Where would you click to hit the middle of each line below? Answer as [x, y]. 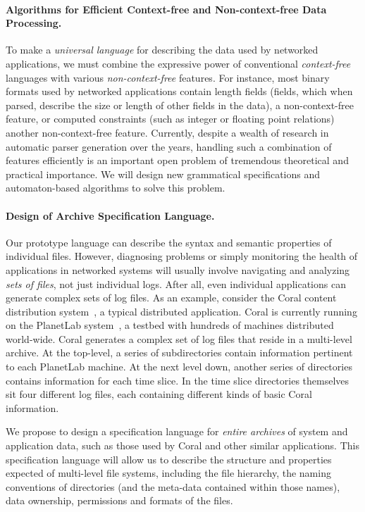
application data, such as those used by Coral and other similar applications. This [182, 445]
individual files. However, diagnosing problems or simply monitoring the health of [182, 256]
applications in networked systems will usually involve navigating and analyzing [178, 269]
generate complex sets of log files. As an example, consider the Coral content [171, 298]
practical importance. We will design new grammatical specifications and [163, 174]
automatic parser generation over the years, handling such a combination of [169, 146]
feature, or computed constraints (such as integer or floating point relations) [170, 119]
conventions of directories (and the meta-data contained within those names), [173, 486]
